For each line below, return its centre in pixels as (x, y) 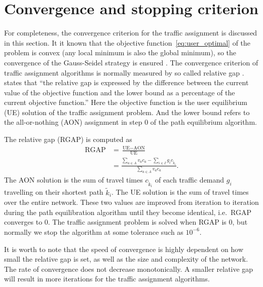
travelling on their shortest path (54, 192)
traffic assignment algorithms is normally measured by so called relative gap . (124, 72)
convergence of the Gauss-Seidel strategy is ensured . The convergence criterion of (131, 62)
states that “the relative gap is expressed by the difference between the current (126, 82)
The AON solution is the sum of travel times (73, 179)
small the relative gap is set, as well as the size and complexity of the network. (126, 259)
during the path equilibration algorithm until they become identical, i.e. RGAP (128, 212)
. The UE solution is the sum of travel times (180, 192)
